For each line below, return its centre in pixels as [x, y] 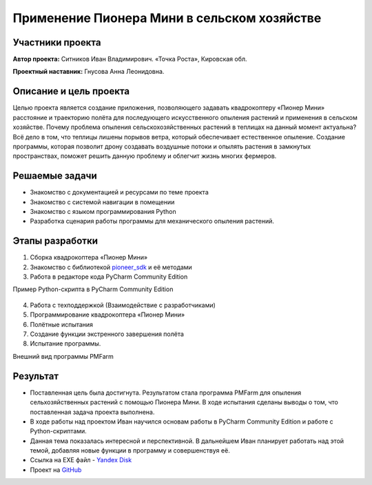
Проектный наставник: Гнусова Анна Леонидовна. [89, 72]
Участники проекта [57, 42]
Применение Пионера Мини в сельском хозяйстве [167, 18]
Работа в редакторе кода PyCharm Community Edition [109, 277]
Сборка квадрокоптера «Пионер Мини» [89, 257]
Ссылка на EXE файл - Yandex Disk [81, 460]
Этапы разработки [55, 241]
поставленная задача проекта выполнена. [92, 412]
